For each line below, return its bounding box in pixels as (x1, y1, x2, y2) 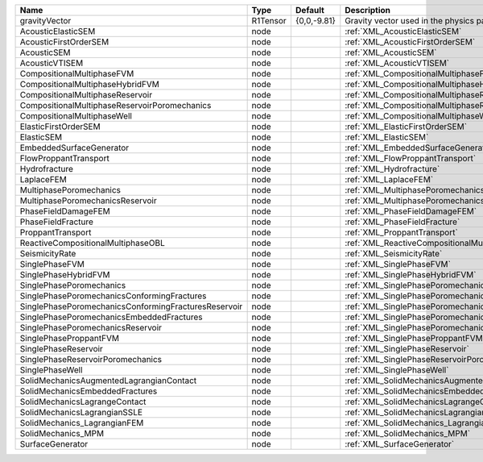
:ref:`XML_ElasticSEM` (345, 131, 429, 143)
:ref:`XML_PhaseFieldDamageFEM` (345, 206, 477, 217)
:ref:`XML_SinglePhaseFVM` (345, 259, 451, 269)
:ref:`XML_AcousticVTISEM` (345, 57, 450, 69)
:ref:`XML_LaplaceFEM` (345, 174, 434, 185)
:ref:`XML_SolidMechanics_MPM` (345, 428, 471, 439)
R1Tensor (251, 15, 287, 26)
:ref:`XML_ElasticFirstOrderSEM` (345, 121, 467, 132)
